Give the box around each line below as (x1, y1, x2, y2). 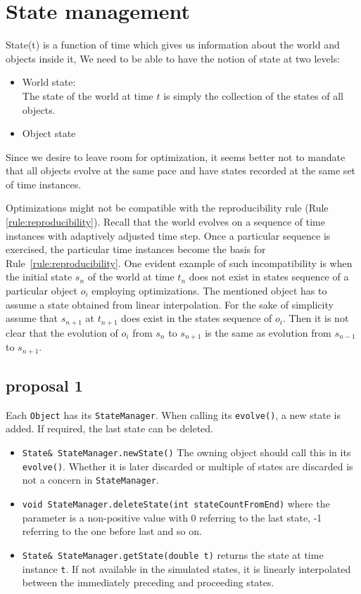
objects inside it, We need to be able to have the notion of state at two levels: (6, 51, 341, 65)
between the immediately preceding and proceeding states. (22, 575, 274, 590)
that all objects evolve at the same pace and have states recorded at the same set (6, 163, 356, 178)
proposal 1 (6, 374, 83, 396)
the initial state (6, 269, 72, 284)
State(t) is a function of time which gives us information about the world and (6, 37, 340, 52)
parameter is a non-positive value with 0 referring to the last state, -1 (22, 510, 322, 524)
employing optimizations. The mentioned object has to (91, 283, 327, 298)
